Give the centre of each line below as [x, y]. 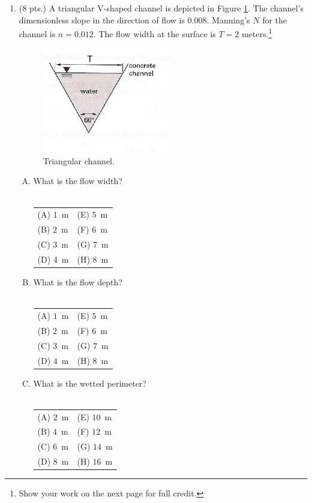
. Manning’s [228, 19]
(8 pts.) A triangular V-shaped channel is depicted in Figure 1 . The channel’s [161, 8]
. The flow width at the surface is [154, 33]
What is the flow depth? [78, 282]
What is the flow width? [78, 181]
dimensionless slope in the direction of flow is [102, 19]
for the [275, 19]
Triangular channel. [79, 160]
